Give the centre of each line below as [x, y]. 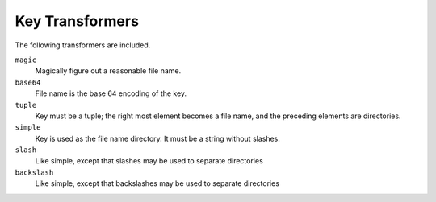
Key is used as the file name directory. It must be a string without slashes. [157, 138]
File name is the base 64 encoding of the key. [111, 93]
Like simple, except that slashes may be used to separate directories [149, 161]
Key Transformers [77, 21]
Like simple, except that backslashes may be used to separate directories [157, 183]
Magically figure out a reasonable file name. [108, 71]
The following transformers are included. [83, 45]
